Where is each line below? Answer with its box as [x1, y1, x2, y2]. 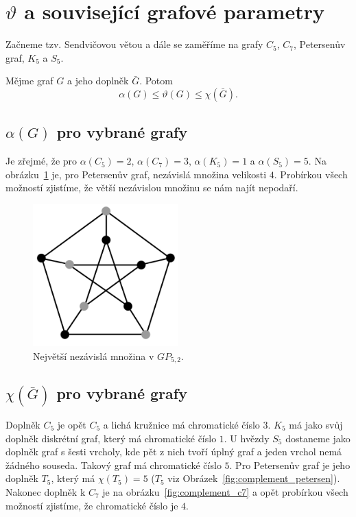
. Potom [139, 73, 173, 88]
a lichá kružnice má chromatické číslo [103, 418, 260, 432]
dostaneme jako [285, 431, 351, 445]
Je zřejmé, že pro [5, 154, 78, 168]
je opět [57, 418, 86, 432]
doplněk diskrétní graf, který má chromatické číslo [5, 431, 217, 445]
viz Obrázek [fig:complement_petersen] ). [167, 471, 340, 485]
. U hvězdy [224, 431, 270, 445]
